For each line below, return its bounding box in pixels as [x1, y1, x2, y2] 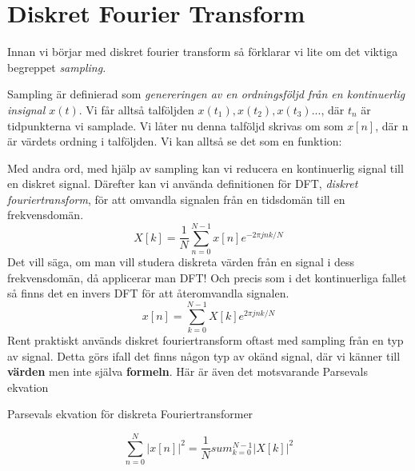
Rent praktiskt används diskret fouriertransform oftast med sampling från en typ [7, 332, 404, 349]
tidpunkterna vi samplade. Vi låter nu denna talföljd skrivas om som [7, 117, 344, 134]
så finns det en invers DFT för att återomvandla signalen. [7, 285, 289, 301]
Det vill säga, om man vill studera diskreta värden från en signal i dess [7, 253, 355, 270]
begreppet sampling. [7, 58, 106, 75]
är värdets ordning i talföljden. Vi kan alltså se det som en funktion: [7, 133, 342, 150]
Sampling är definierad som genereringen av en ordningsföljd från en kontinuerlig [7, 86, 405, 102]
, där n [375, 117, 409, 134]
